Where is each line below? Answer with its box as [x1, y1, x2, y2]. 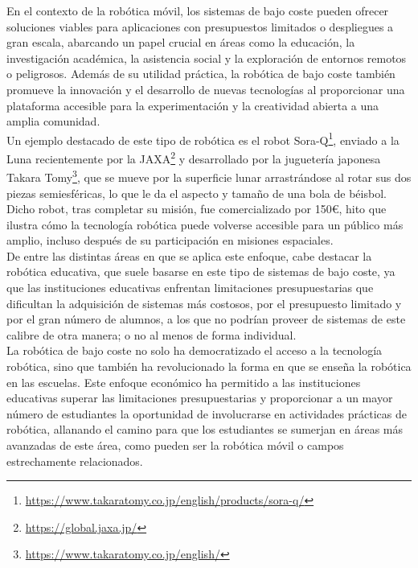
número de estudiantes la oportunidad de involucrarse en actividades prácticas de [6, 405, 407, 422]
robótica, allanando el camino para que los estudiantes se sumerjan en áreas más [6, 421, 403, 438]
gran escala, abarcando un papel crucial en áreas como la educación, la [6, 34, 355, 51]
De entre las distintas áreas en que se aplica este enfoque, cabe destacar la [6, 247, 372, 264]
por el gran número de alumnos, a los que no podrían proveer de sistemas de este [6, 311, 406, 327]
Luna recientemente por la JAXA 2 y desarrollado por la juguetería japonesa [6, 148, 381, 167]
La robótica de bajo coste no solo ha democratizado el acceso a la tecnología [6, 342, 383, 359]
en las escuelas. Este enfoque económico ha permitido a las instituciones [6, 373, 361, 390]
